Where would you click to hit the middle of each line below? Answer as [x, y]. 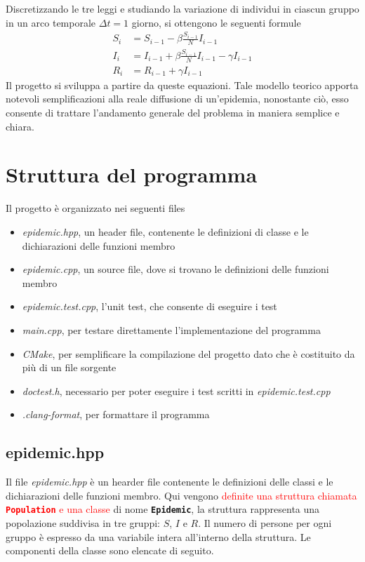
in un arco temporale [51, 22]
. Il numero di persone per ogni [265, 522]
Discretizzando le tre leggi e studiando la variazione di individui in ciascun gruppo [182, 8]
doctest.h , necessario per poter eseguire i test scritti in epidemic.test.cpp [176, 390]
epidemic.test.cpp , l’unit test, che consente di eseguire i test [150, 306]
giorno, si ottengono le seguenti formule [216, 22]
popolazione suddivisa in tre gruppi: [83, 522]
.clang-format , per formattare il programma [116, 414]
